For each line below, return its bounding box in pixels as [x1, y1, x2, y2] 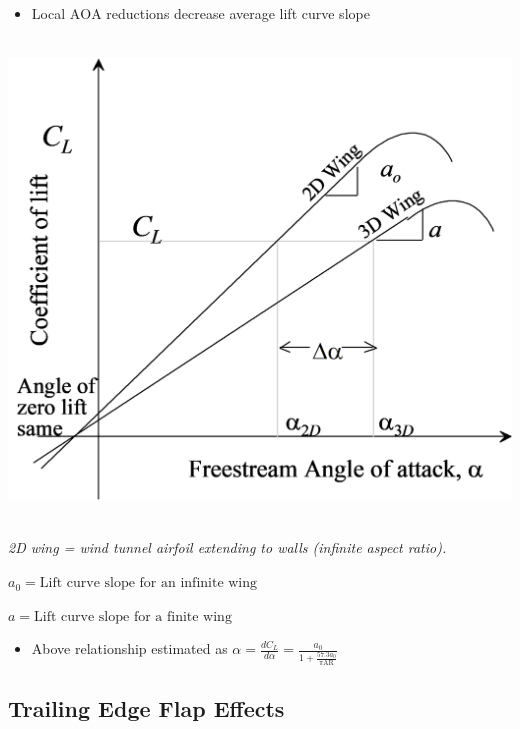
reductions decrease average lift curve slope [106, 3, 370, 23]
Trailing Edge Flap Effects [8, 693, 285, 724]
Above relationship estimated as [31, 638, 228, 659]
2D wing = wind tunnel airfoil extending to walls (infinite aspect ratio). [8, 537, 447, 558]
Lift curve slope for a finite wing [34, 609, 232, 624]
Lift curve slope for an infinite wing [39, 576, 258, 591]
